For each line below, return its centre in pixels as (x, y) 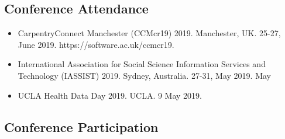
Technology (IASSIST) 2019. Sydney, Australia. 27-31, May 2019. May (145, 75)
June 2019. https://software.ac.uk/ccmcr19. (96, 44)
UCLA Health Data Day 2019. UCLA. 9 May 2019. (110, 95)
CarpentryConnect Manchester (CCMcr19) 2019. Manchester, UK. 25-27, (149, 33)
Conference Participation (81, 126)
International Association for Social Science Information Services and (142, 64)
